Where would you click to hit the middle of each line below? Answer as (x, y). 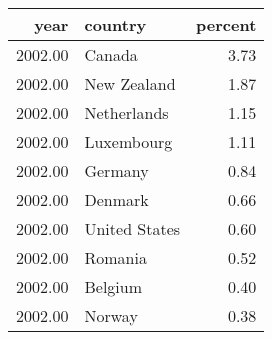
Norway (111, 315)
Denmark (116, 199)
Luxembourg (128, 141)
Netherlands (126, 112)
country (115, 24)
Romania (115, 257)
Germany (116, 170)
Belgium (113, 286)
